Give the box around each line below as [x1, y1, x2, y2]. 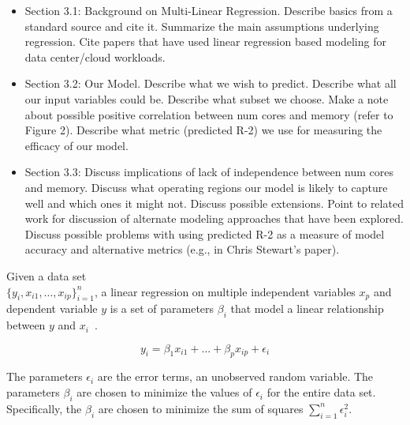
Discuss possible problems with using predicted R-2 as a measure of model [24, 225, 385, 242]
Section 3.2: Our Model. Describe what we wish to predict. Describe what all [24, 75, 397, 92]
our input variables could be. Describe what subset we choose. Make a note [24, 90, 389, 107]
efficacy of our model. [24, 137, 129, 153]
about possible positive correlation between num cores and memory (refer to [24, 106, 393, 122]
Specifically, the [6, 400, 82, 416]
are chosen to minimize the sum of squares [98, 400, 304, 416]
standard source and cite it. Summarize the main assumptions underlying [24, 17, 379, 34]
